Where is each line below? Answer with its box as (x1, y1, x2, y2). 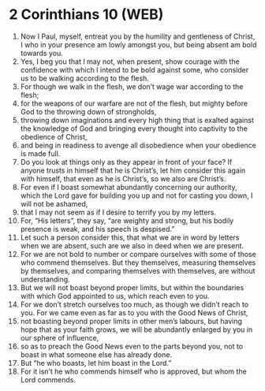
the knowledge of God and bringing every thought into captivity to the (20, 124, 248, 133)
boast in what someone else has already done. (20, 349, 173, 359)
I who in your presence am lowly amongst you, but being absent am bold (20, 39, 257, 49)
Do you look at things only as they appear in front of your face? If (20, 157, 233, 166)
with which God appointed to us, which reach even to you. (20, 291, 210, 300)
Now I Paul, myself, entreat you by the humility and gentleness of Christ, (20, 32, 256, 41)
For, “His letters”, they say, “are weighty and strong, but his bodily (20, 215, 234, 225)
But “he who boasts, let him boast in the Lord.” (20, 358, 172, 367)
